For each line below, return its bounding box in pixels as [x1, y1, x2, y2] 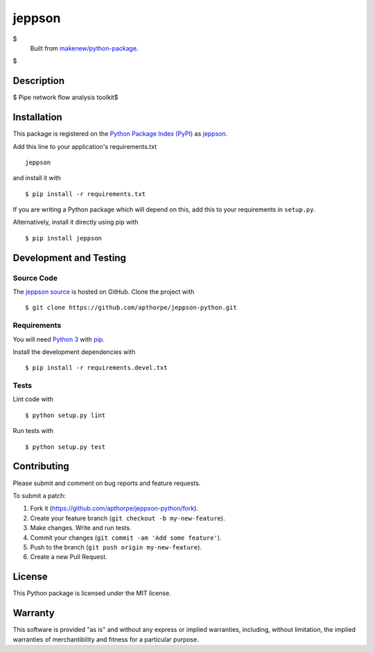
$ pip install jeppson [25, 234, 103, 242]
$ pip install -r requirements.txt [25, 190, 146, 197]
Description [12, 75, 65, 87]
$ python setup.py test [25, 443, 106, 450]
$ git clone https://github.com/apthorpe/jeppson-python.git [25, 303, 237, 312]
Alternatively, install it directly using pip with [12, 218, 139, 227]
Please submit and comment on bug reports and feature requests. [12, 479, 201, 487]
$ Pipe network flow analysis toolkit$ [12, 94, 118, 102]
